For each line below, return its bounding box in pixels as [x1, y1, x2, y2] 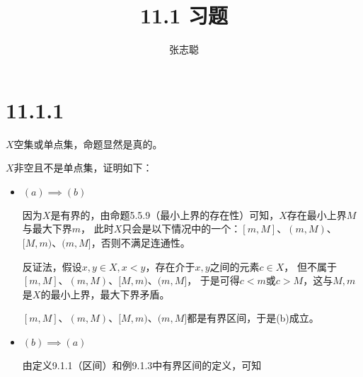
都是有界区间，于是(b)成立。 [187, 310, 319, 325]
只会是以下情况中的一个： [122, 221, 241, 236]
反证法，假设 [22, 259, 82, 274]
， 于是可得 [187, 273, 240, 288]
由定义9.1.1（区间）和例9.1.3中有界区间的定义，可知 [22, 358, 262, 372]
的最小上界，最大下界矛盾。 [40, 286, 170, 301]
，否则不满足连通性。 [91, 235, 190, 250]
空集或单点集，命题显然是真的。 [13, 136, 163, 151]
